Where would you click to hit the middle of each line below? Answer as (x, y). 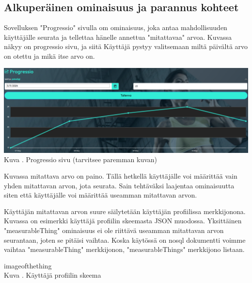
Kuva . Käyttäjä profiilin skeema (53, 275)
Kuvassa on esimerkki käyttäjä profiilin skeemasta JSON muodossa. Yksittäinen (123, 221)
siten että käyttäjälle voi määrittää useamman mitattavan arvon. (101, 195)
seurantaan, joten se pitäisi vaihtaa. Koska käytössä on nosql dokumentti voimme (125, 240)
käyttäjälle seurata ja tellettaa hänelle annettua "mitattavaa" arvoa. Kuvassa (118, 37)
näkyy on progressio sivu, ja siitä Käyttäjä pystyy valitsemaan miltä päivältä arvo (126, 46)
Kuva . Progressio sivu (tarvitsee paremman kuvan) (81, 159)
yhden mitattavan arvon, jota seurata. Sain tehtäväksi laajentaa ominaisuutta (119, 185)
